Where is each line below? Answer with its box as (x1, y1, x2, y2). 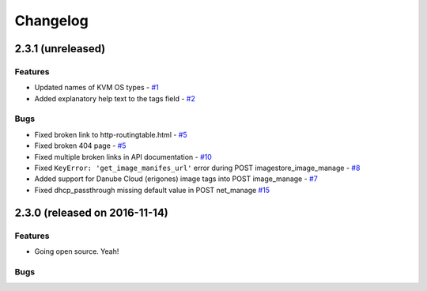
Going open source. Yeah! (34, 246, 119, 256)
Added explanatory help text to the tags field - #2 (34, 93, 195, 103)
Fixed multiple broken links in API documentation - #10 (34, 152, 213, 161)
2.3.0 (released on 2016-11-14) (14, 206, 169, 219)
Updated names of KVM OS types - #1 (34, 83, 159, 93)
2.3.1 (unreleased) (14, 42, 106, 55)
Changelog (14, 12, 89, 29)
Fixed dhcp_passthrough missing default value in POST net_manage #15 (34, 185, 270, 195)
